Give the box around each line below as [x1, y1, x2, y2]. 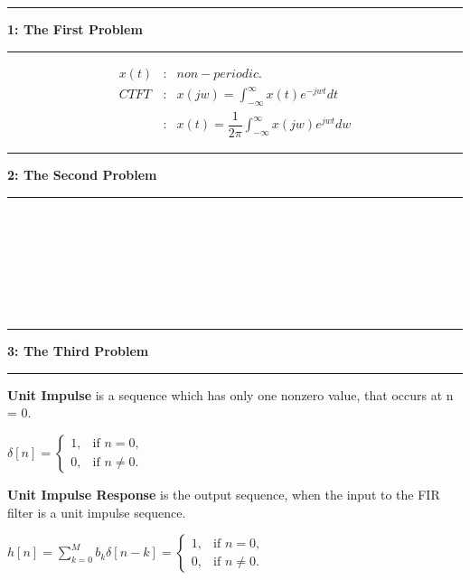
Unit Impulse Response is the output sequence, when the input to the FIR [7, 484, 440, 503]
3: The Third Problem [7, 341, 149, 360]
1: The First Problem [7, 20, 143, 38]
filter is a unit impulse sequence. [7, 502, 186, 521]
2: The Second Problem [7, 165, 157, 184]
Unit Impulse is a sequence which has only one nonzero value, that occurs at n [7, 385, 454, 404]
